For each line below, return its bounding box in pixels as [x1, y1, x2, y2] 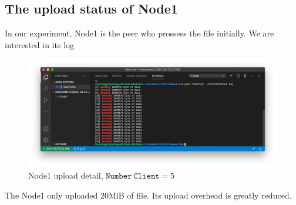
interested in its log [5, 38, 75, 51]
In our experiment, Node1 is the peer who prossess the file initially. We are [5, 27, 274, 39]
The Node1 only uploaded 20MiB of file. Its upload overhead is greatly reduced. [5, 189, 292, 201]
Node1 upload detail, [28, 169, 103, 182]
